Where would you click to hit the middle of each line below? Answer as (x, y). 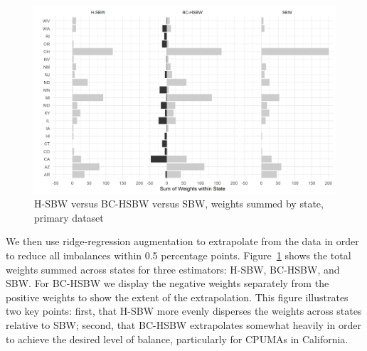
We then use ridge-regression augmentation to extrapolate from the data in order (182, 241)
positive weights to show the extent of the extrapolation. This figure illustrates (177, 297)
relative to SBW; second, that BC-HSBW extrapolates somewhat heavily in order (183, 324)
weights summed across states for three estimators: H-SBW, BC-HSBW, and (173, 269)
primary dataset (69, 217)
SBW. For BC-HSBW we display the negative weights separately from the (167, 283)
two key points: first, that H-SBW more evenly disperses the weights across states (184, 311)
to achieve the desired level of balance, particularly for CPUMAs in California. (177, 339)
